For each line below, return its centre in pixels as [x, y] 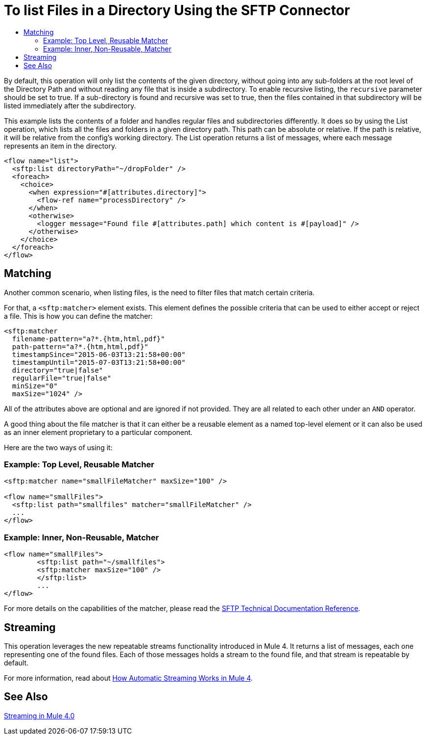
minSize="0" [35, 386]
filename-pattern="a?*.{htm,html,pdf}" [88, 339]
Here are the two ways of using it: [58, 447]
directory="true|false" [58, 370]
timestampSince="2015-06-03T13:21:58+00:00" [99, 354]
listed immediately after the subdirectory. [70, 105]
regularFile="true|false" [62, 378]
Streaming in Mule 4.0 [39, 715]
